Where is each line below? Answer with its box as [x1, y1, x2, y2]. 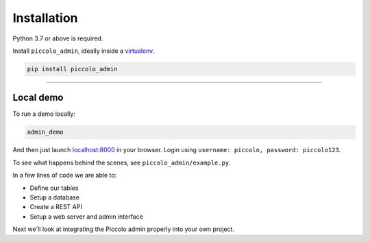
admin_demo [27, 128, 64, 136]
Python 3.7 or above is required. [12, 34, 103, 43]
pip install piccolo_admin [27, 65, 118, 73]
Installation [12, 10, 78, 25]
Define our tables [29, 184, 79, 192]
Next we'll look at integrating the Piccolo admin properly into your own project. [12, 225, 234, 233]
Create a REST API [29, 203, 82, 211]
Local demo [12, 92, 64, 104]
